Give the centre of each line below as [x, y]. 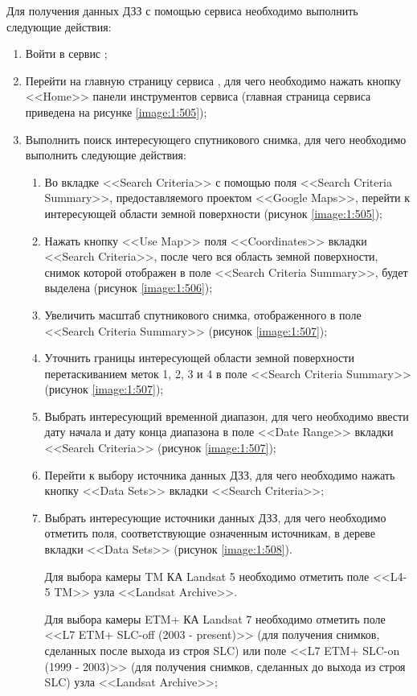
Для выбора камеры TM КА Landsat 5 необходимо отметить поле [207, 576]
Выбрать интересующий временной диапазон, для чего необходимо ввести [227, 416]
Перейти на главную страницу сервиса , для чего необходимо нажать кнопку [213, 80]
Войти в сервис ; [66, 54]
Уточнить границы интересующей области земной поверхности [199, 358]
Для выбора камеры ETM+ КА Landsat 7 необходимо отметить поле [215, 618]
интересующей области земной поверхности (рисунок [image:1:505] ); [213, 213]
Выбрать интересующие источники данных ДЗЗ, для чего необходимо [215, 517]
